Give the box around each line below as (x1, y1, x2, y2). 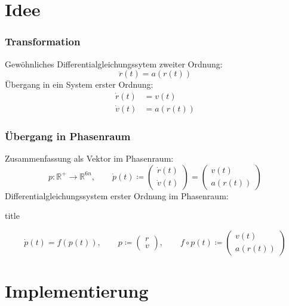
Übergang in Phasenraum (5, 128, 131, 143)
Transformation (5, 34, 81, 49)
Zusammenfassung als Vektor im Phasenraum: (5, 152, 174, 165)
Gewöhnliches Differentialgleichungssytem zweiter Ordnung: (5, 57, 223, 70)
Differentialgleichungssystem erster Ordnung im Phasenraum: (5, 189, 229, 202)
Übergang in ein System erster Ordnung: (5, 78, 153, 91)
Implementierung (5, 279, 149, 303)
